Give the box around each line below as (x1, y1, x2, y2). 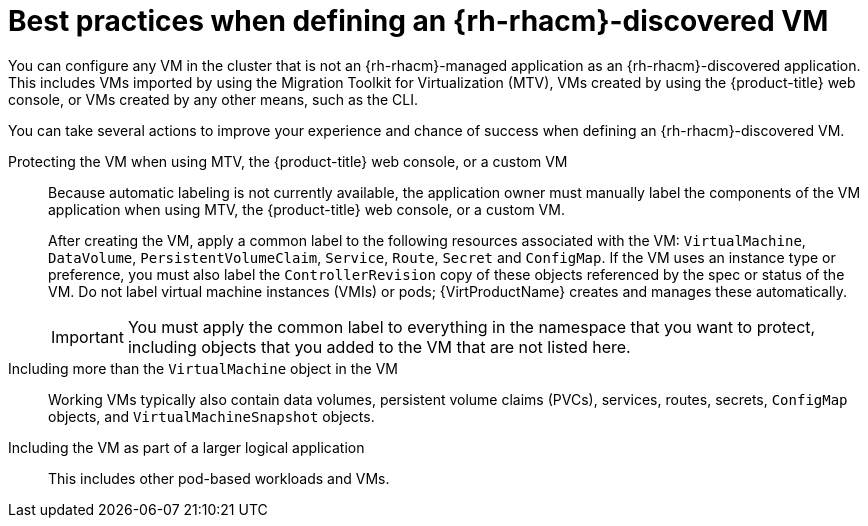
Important (51, 326, 124, 347)
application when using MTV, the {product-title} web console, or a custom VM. (48, 200, 565, 218)
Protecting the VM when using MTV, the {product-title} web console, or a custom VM (8, 152, 568, 170)
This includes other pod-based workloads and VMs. (48, 469, 390, 487)
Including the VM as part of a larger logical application (8, 438, 365, 456)
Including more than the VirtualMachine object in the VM (8, 359, 398, 377)
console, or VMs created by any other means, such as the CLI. (8, 90, 418, 108)
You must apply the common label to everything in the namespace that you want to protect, (127, 316, 816, 337)
